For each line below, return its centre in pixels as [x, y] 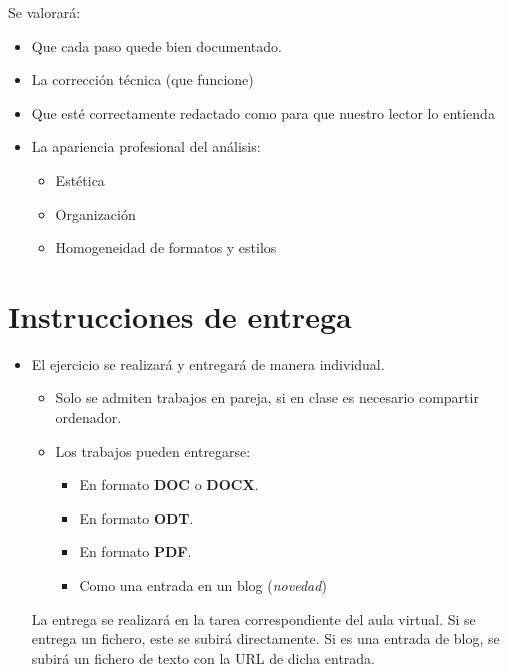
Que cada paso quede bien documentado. [156, 45]
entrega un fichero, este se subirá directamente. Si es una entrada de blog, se [265, 638]
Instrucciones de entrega [180, 315]
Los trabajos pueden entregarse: [153, 450]
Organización [95, 213]
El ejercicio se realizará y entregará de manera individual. [208, 363]
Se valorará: [44, 12]
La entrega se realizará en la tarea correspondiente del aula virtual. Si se [253, 618]
